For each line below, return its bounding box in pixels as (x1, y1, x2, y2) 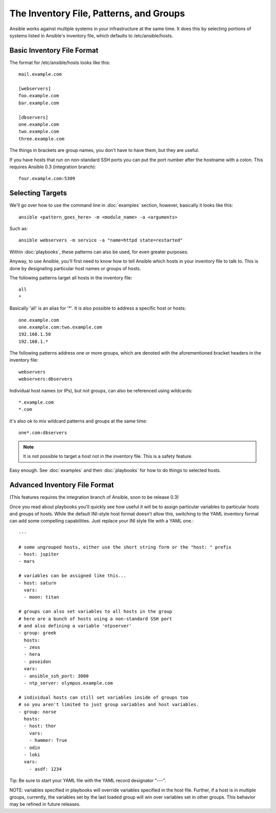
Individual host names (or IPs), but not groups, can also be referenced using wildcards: (9, 387, 193, 393)
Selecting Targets (9, 189, 67, 197)
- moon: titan (24, 594, 59, 600)
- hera (24, 651, 40, 657)
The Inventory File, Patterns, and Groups (9, 8, 185, 19)
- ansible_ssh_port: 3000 (24, 673, 89, 679)
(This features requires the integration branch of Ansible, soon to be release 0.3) (9, 494, 179, 500)
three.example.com (18, 136, 65, 142)
